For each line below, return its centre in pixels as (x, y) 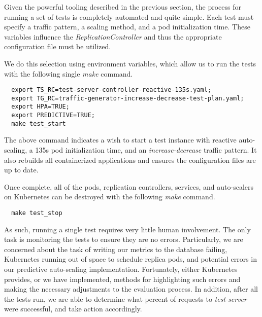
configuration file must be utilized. (58, 46)
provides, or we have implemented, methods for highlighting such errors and (122, 279)
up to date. (21, 170)
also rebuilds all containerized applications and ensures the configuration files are (130, 160)
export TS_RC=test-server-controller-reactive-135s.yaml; (111, 90)
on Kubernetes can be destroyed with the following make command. (110, 197)
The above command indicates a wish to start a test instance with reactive (120, 140)
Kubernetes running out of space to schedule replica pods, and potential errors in (131, 259)
